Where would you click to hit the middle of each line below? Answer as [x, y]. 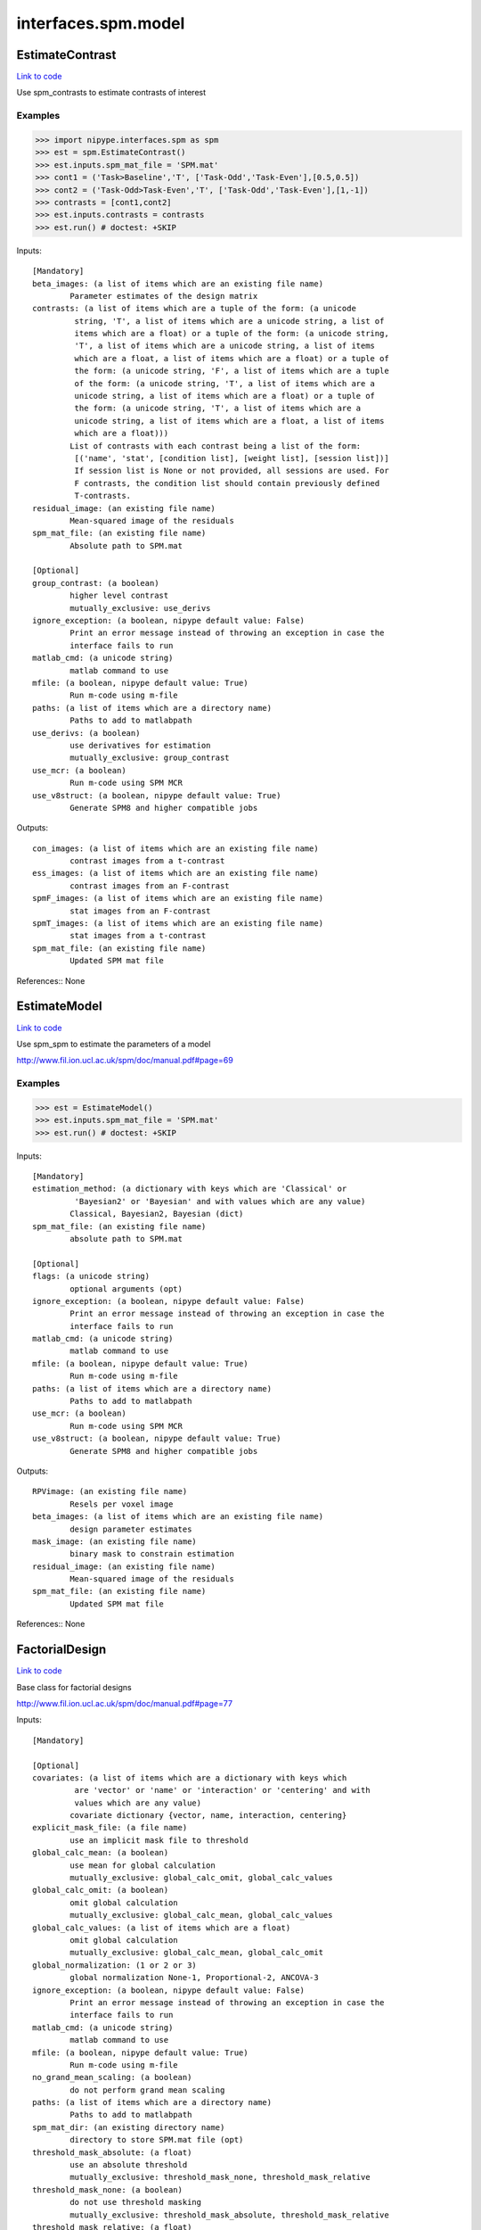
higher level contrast [119, 596]
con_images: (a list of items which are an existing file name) [176, 848]
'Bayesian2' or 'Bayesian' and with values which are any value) [220, 1201]
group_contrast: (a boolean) [96, 583]
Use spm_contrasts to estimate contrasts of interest [111, 93]
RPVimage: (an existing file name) [110, 1491]
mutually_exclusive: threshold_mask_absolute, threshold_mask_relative [229, 2215]
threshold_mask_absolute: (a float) [112, 2152]
